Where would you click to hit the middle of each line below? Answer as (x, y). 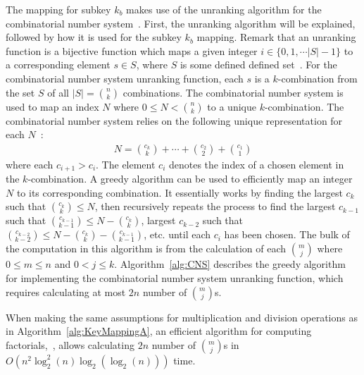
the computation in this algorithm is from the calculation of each (146, 248)
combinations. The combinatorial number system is (233, 92)
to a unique (232, 106)
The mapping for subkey (58, 9)
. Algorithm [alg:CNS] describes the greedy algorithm (230, 264)
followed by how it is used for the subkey (94, 37)
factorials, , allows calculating (70, 344)
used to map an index (52, 106)
